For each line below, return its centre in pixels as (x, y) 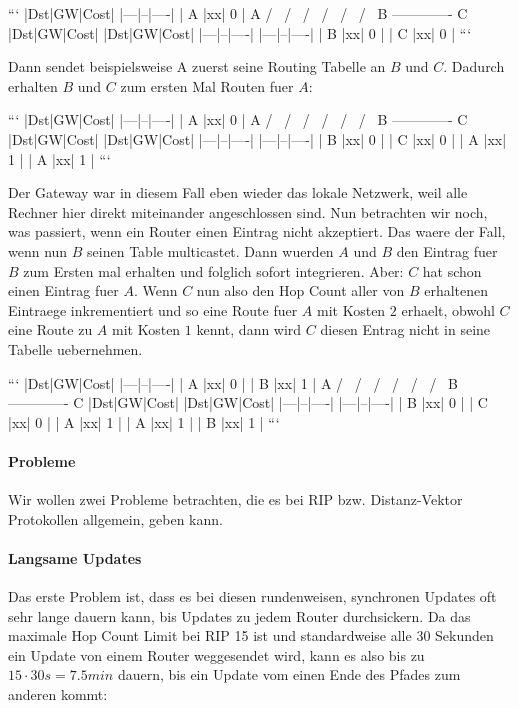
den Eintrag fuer (447, 250)
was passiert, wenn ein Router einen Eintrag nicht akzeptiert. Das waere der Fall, (257, 231)
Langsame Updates (75, 557)
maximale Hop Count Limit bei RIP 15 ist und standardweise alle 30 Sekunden (251, 635)
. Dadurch (474, 66)
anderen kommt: (58, 694)
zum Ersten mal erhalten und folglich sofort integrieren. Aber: (213, 270)
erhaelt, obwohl (448, 309)
